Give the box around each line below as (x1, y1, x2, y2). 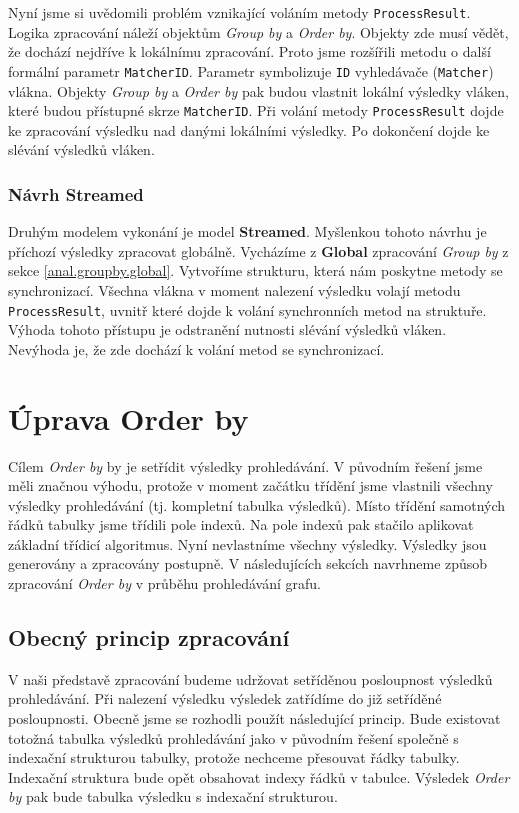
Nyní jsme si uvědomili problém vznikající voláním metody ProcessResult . (8, 2, 471, 22)
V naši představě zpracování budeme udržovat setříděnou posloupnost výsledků (8, 668, 493, 689)
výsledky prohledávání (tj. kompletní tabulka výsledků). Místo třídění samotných (8, 494, 506, 515)
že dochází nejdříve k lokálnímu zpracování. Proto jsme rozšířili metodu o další (8, 41, 491, 62)
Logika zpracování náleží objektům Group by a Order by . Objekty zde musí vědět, (8, 21, 509, 42)
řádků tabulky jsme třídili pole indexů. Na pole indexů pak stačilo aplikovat (8, 514, 474, 535)
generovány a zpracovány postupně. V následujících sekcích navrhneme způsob (8, 553, 488, 574)
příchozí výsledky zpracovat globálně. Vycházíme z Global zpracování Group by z (8, 240, 509, 261)
